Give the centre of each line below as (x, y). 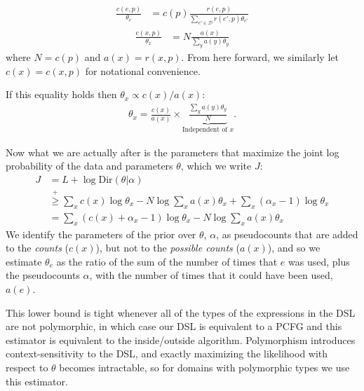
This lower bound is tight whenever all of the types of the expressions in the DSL (181, 312)
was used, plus (319, 261)
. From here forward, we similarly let (260, 57)
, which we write (216, 166)
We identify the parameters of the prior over (101, 234)
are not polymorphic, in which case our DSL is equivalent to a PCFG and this (174, 326)
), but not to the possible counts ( (168, 248)
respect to (27, 367)
